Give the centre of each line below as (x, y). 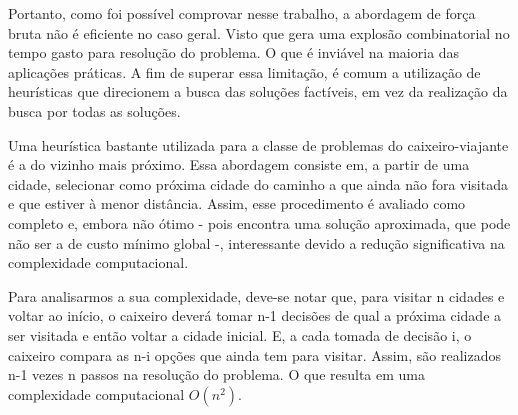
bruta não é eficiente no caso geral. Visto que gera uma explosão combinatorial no (259, 32)
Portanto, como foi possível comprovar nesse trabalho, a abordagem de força (242, 13)
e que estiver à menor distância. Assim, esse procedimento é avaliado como (237, 203)
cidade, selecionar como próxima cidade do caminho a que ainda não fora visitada (258, 183)
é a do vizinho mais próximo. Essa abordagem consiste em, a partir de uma (239, 164)
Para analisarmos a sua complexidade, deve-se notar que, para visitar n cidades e (256, 295)
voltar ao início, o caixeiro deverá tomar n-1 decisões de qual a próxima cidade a (255, 315)
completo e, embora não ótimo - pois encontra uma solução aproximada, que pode (259, 222)
